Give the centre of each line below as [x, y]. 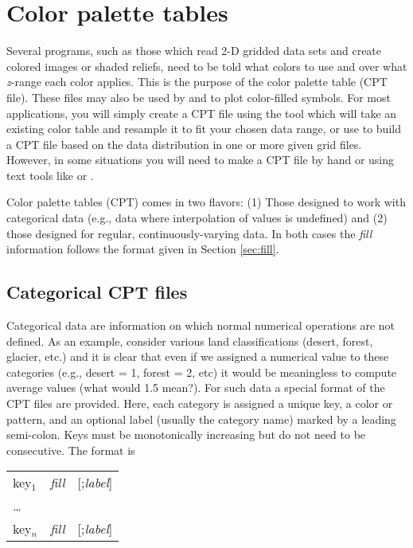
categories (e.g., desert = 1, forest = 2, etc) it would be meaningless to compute [202, 372]
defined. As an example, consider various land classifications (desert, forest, [190, 341]
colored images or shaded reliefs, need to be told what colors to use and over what [207, 66]
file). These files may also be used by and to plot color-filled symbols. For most [199, 97]
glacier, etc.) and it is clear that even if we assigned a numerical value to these [198, 356]
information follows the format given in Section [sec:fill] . [143, 249]
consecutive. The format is [71, 450]
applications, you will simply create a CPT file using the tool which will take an [202, 113]
